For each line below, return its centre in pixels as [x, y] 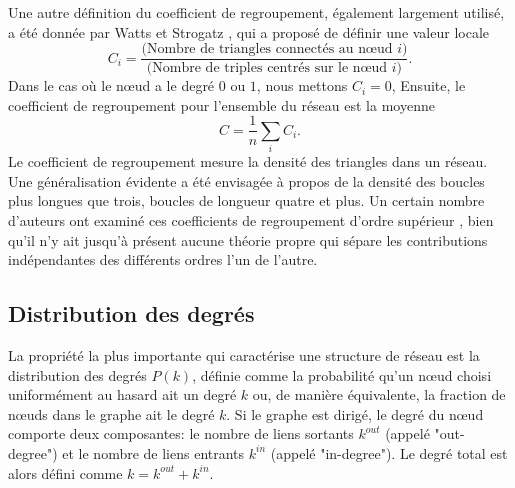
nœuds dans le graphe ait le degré [111, 413]
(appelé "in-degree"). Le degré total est [389, 452]
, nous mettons [302, 85]
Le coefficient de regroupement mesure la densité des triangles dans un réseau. [248, 161]
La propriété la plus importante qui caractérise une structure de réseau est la [244, 355]
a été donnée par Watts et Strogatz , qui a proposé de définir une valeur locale [249, 31]
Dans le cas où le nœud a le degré [111, 85]
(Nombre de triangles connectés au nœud [267, 49]
